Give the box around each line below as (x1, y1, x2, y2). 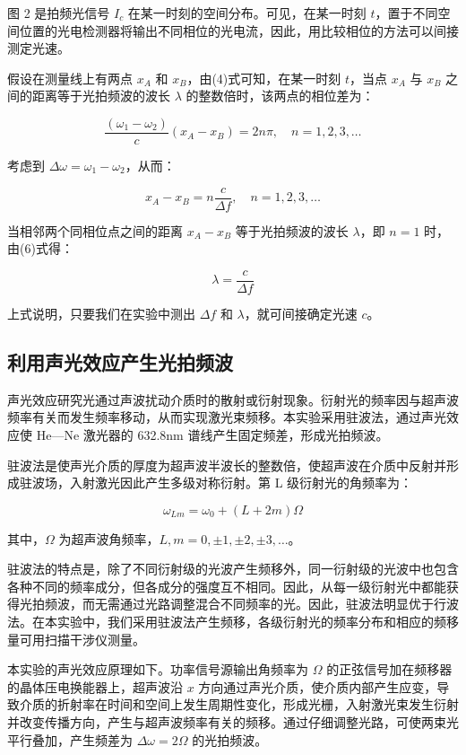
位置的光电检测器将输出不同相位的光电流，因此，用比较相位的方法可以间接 (19, 21, 459, 40)
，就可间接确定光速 (244, 303, 358, 322)
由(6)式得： (7, 239, 73, 258)
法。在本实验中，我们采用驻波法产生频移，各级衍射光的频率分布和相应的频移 (7, 612, 459, 631)
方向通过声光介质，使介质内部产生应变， (198, 677, 437, 696)
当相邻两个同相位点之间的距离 (7, 221, 183, 240)
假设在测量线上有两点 (7, 68, 133, 87)
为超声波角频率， (58, 529, 160, 548)
